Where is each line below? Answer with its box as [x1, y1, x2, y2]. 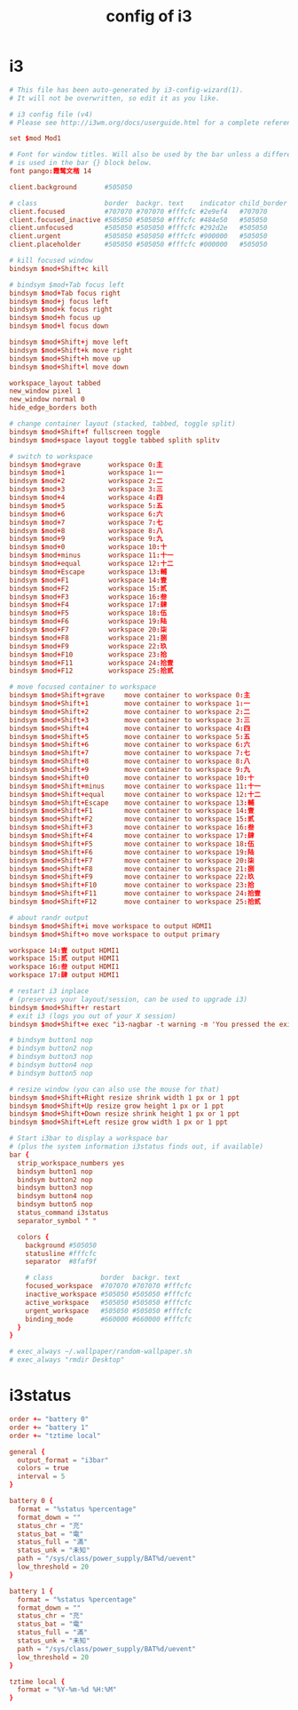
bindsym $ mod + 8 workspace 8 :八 [9, 526, 163, 535]
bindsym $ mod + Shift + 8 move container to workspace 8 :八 [9, 757, 251, 766]
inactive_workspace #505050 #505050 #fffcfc [25, 1290, 192, 1299]
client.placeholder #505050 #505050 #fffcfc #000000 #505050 [9, 240, 268, 250]
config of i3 [106, 6, 192, 27]
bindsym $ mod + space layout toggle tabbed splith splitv [9, 435, 220, 445]
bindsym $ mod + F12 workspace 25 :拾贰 [9, 666, 174, 676]
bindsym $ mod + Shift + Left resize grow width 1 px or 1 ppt [9, 1117, 228, 1127]
